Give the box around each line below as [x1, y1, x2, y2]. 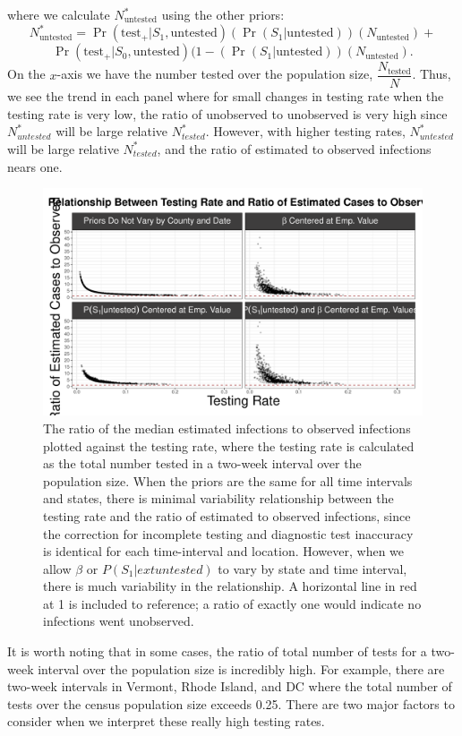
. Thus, [412, 64, 451, 83]
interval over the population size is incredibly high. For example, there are [38, 659, 445, 678]
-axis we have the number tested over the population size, [56, 64, 373, 83]
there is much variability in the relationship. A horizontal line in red [43, 577, 417, 595]
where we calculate [7, 5, 110, 23]
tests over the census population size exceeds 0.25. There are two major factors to [7, 694, 455, 713]
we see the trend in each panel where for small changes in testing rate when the [7, 87, 444, 106]
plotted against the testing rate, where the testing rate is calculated [43, 436, 415, 455]
